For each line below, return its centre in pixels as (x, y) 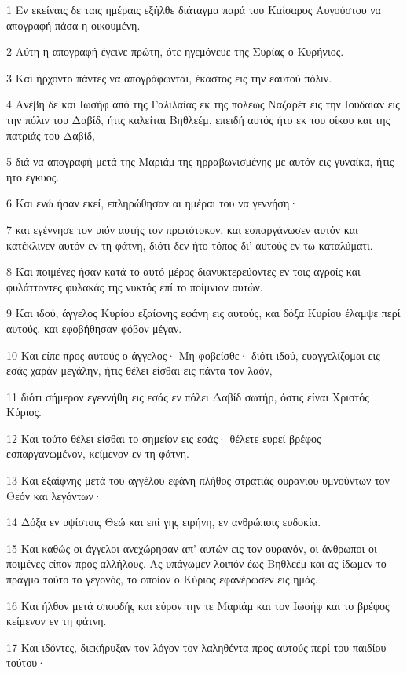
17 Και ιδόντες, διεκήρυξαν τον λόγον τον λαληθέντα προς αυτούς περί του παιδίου (196, 647)
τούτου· (26, 662)
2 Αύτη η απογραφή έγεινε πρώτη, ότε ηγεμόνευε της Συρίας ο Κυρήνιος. (175, 51)
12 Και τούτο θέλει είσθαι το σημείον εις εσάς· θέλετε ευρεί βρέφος (164, 438)
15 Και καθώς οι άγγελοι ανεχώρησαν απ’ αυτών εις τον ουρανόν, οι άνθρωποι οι (192, 548)
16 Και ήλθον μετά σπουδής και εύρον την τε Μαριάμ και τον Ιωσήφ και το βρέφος (198, 605)
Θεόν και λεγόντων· (54, 495)
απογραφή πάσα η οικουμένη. (73, 25)
